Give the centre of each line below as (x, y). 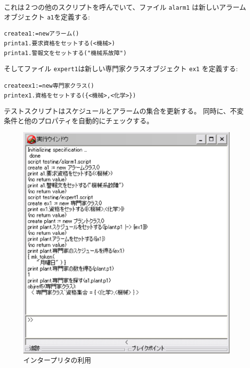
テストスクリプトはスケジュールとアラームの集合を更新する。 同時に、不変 (124, 111)
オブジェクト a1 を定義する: (47, 16)
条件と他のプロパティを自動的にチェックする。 (79, 120)
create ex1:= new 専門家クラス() (49, 86)
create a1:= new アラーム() (42, 34)
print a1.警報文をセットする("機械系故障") (65, 53)
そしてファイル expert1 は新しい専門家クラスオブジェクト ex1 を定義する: (121, 68)
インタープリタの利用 (57, 360)
